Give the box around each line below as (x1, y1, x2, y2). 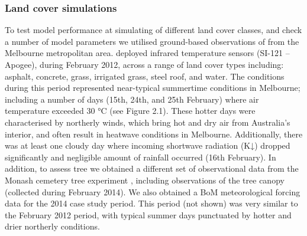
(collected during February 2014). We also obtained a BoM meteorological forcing (5, 185, 300, 198)
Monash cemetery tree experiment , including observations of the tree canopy (5, 173, 285, 186)
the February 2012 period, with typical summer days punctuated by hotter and (5, 208, 292, 221)
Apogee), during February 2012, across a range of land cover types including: (5, 58, 284, 70)
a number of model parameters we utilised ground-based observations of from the (5, 35, 299, 47)
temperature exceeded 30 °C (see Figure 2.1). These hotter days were (5, 104, 256, 117)
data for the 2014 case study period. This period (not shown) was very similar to (5, 197, 298, 209)
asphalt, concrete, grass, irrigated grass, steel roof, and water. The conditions (5, 70, 285, 82)
